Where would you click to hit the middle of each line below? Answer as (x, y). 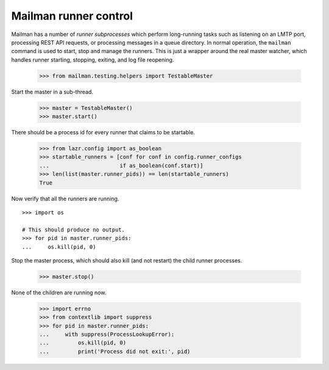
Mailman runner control (72, 16)
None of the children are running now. (59, 292)
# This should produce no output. (73, 230)
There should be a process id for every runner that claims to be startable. (103, 132)
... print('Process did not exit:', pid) (115, 351)
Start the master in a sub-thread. (52, 92)
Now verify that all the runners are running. (65, 198)
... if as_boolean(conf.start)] (121, 165)
